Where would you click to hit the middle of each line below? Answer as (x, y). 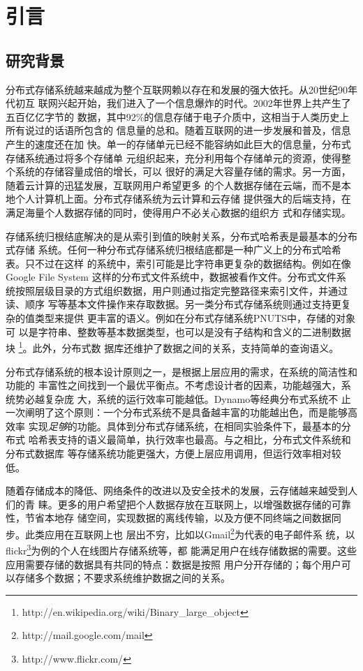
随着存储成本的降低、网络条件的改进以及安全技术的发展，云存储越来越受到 (177, 491)
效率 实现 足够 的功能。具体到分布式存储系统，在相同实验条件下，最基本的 (173, 426)
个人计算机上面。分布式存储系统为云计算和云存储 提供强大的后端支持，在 (183, 199)
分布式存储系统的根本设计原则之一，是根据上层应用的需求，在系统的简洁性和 (181, 371)
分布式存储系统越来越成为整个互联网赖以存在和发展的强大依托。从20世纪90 (177, 89)
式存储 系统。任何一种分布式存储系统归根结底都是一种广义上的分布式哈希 (173, 250)
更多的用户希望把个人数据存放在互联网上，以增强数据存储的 (194, 504)
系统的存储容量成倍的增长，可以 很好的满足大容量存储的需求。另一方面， (183, 171)
